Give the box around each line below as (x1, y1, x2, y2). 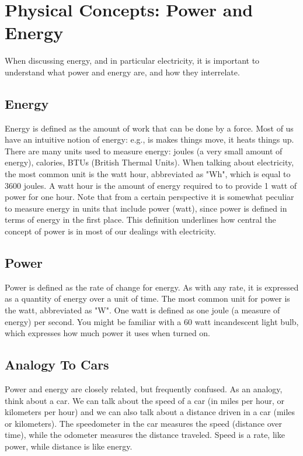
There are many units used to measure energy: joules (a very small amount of (5, 144, 283, 157)
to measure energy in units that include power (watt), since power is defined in (5, 202, 287, 214)
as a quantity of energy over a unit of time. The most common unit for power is (5, 292, 290, 305)
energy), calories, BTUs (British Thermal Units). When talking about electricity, (5, 156, 294, 168)
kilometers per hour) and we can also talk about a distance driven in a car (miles (5, 406, 295, 418)
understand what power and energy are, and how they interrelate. (5, 65, 240, 78)
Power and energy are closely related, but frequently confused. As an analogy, (5, 383, 283, 395)
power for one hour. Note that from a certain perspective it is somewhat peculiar (5, 191, 294, 203)
